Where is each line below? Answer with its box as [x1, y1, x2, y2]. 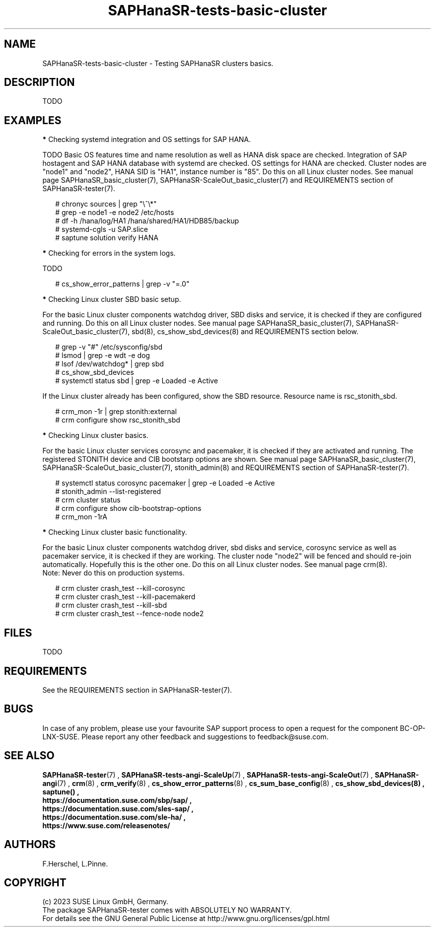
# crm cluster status [55, 496, 121, 504]
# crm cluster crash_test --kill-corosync [55, 584, 185, 593]
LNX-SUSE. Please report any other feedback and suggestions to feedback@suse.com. [42, 732, 329, 741]
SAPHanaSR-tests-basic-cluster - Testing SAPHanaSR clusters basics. [42, 59, 274, 68]
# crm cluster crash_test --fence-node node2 [55, 609, 204, 618]
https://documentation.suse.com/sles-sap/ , [42, 804, 194, 813]
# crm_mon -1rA [55, 512, 107, 521]
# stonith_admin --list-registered [55, 487, 161, 496]
